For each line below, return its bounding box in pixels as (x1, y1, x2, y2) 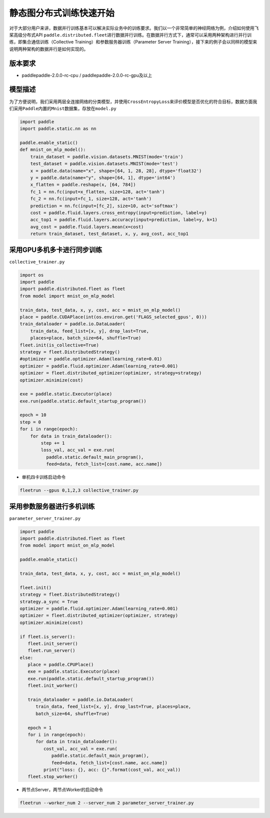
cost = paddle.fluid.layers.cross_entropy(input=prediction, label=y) (30, 210, 207, 215)
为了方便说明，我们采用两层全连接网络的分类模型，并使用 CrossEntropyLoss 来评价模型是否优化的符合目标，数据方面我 (9, 98, 257, 105)
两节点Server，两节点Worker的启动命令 (21, 786, 103, 793)
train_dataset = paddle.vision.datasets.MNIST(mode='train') (30, 154, 183, 160)
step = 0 (19, 419, 41, 425)
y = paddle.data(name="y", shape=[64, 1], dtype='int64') (30, 175, 175, 181)
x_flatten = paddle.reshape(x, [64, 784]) (30, 182, 136, 188)
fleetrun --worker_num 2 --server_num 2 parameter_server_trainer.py (19, 800, 194, 806)
